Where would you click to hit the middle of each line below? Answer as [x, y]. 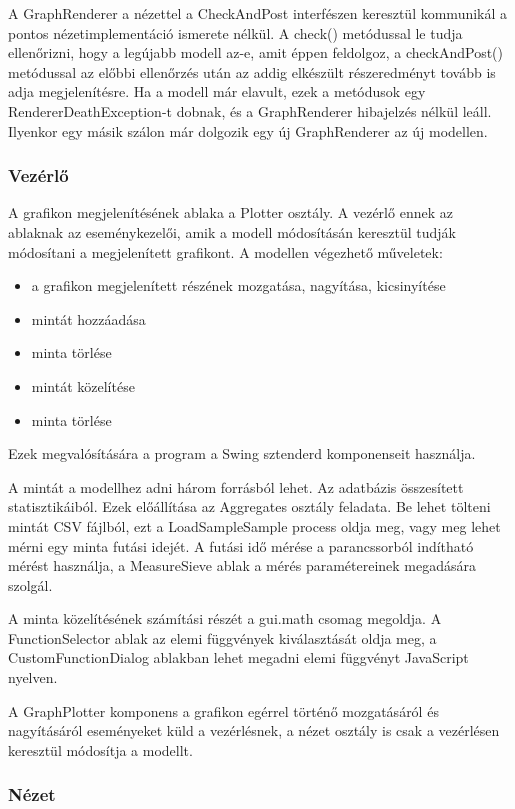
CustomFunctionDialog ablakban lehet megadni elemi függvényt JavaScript [238, 657]
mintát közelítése [83, 385]
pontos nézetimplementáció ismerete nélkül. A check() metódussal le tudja [235, 32]
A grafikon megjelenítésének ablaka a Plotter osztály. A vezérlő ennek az [230, 212]
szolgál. [30, 584]
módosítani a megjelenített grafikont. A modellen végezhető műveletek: [225, 251]
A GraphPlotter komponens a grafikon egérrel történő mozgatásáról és [223, 710]
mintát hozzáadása [88, 318]
